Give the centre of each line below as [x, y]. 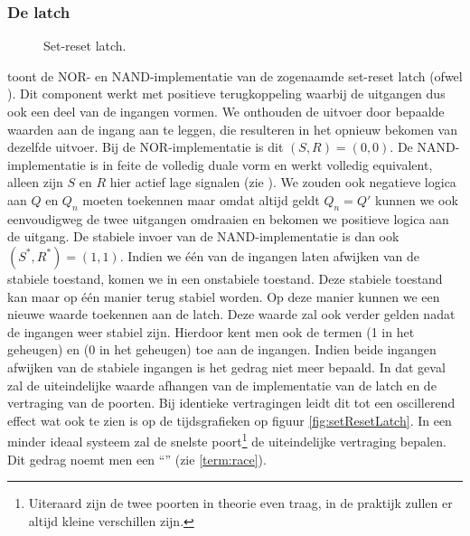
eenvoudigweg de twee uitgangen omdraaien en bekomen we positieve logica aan [228, 218]
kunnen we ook [416, 199]
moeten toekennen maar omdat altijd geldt [201, 199]
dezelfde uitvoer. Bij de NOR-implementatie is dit [146, 147]
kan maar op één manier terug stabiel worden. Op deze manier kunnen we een [224, 296]
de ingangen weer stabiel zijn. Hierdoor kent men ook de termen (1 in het [211, 331]
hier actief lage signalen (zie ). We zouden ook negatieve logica [283, 182]
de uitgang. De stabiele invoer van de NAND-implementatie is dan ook [203, 236]
